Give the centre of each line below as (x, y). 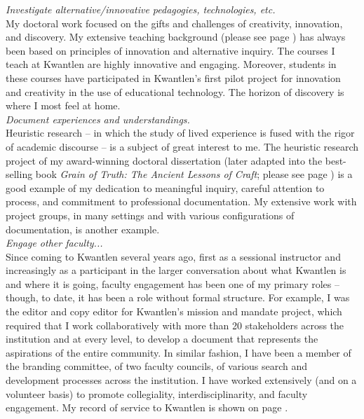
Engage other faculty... (54, 243)
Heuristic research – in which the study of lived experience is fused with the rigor (180, 133)
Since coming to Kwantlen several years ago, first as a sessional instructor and (173, 256)
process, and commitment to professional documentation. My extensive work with (181, 201)
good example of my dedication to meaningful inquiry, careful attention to (165, 187)
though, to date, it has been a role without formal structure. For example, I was (178, 297)
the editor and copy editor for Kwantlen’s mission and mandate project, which (174, 311)
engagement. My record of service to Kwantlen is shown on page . (147, 407)
